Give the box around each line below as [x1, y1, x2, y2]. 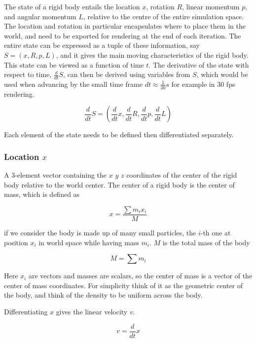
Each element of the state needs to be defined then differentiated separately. [4, 129, 234, 140]
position [4, 237, 28, 247]
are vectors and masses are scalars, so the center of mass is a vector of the [28, 270, 253, 281]
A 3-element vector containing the [4, 170, 107, 180]
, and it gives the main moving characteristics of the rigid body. [56, 49, 249, 60]
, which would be [196, 69, 248, 79]
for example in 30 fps [171, 78, 235, 89]
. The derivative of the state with [148, 59, 249, 70]
